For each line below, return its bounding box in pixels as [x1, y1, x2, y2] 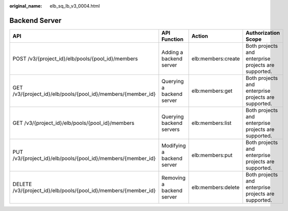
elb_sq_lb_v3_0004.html [50, 3, 100, 9]
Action [191, 32, 208, 39]
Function [161, 36, 184, 43]
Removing [161, 174, 186, 181]
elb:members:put [191, 151, 233, 159]
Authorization [245, 29, 280, 36]
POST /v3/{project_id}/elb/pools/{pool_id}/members [12, 55, 138, 62]
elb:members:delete [191, 183, 240, 191]
